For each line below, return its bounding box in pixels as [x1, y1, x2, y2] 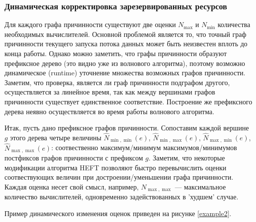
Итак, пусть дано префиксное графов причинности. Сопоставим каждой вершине [4, 123, 249, 133]
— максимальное [175, 181, 226, 191]
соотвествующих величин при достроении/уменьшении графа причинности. [4, 172, 233, 182]
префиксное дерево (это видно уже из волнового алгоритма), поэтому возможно [4, 58, 245, 68]
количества [218, 19, 251, 30]
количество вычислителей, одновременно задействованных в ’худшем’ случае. [4, 191, 239, 202]
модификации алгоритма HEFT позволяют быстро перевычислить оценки [4, 162, 226, 172]
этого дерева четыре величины [10, 132, 102, 142]
